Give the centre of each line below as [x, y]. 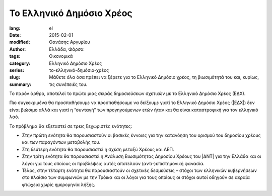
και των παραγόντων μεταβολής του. [61, 142]
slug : [15, 77]
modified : [20, 42]
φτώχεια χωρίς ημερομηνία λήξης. [59, 184]
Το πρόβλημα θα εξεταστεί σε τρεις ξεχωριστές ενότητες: [71, 126]
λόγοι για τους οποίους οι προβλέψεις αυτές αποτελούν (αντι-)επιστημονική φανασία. [113, 163]
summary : [20, 84]
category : [20, 63]
